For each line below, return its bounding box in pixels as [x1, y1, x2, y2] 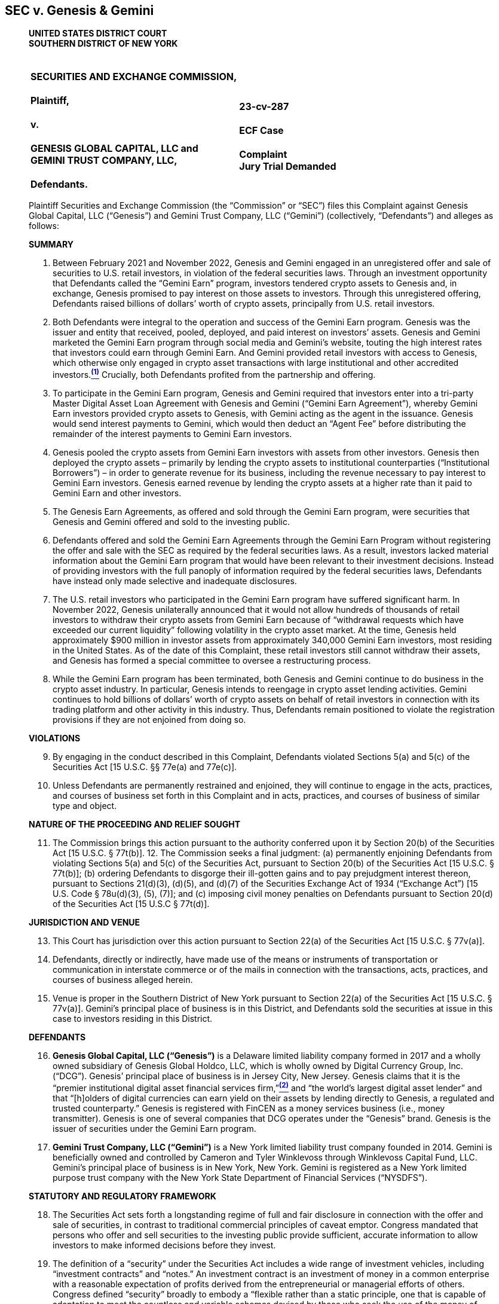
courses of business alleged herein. [53, 975, 193, 985]
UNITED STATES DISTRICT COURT [29, 28, 167, 39]
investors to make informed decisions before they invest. [53, 1239, 276, 1250]
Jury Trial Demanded [239, 160, 336, 173]
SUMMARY [29, 239, 74, 250]
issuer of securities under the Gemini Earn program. [53, 1123, 256, 1134]
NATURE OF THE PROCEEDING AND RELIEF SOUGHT [29, 819, 241, 830]
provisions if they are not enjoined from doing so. [53, 714, 246, 725]
